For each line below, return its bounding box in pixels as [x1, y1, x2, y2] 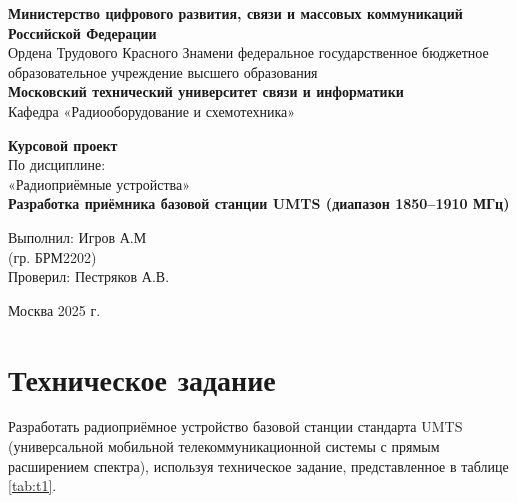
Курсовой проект [8, 134, 118, 155]
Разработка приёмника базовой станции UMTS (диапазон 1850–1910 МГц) [8, 193, 510, 214]
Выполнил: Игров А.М [8, 226, 147, 247]
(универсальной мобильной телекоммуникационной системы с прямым [8, 436, 440, 457]
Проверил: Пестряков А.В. [8, 266, 170, 287]
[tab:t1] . [8, 475, 57, 496]
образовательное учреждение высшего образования [8, 61, 318, 82]
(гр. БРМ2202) [8, 246, 97, 267]
